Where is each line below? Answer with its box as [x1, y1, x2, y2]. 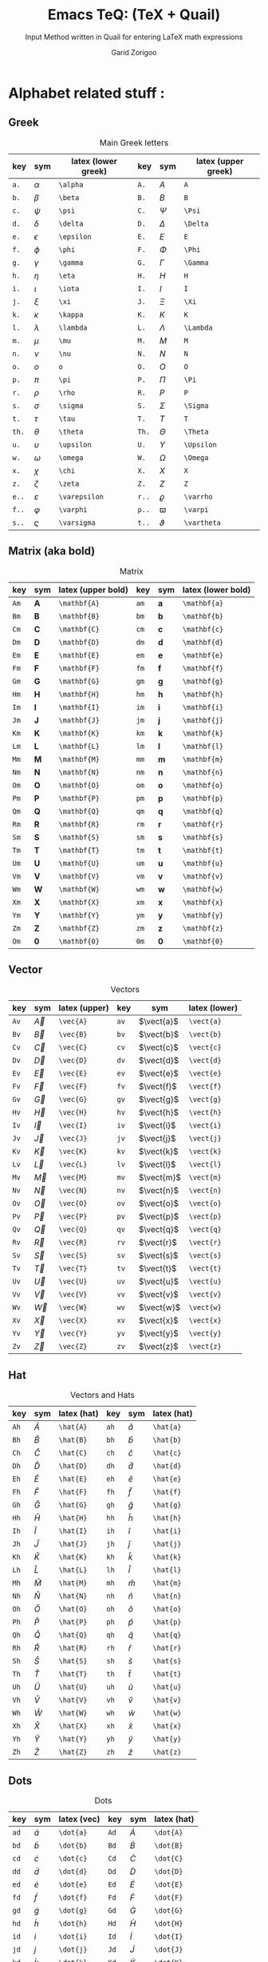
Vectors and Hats [70, 1390, 136, 1401]
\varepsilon [58, 492, 104, 501]
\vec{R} [58, 1238, 88, 1247]
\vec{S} [58, 1251, 88, 1260]
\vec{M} [58, 1173, 88, 1182]
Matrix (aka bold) [8, 544, 96, 558]
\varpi [183, 505, 209, 514]
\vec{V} [58, 1290, 88, 1299]
